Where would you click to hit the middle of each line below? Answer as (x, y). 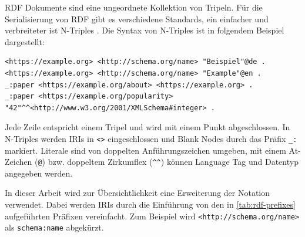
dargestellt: (25, 41)
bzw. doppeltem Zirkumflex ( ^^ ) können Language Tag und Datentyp (173, 162)
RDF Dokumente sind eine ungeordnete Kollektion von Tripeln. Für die (134, 7)
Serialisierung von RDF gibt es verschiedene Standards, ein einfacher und (137, 18)
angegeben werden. (39, 173)
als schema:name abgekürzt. (54, 227)
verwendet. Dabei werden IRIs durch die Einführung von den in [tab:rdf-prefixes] (150, 204)
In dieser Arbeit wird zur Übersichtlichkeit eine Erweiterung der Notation (138, 193)
